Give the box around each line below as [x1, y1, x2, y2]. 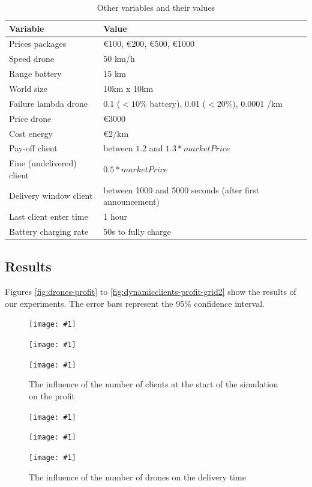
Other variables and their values [97, 1, 215, 13]
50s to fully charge [103, 225, 171, 237]
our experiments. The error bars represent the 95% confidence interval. [5, 297, 265, 309]
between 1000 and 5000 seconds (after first [103, 183, 260, 196]
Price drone [9, 112, 52, 124]
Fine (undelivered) [9, 157, 77, 169]
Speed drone [9, 52, 55, 65]
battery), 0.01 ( [149, 97, 206, 109]
